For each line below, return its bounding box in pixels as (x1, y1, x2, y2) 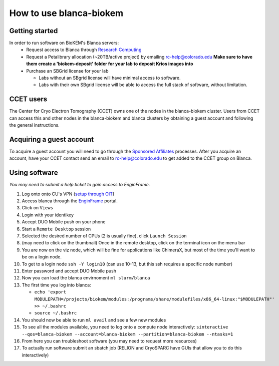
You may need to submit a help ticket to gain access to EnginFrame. (9, 182, 150, 188)
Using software (9, 168, 58, 177)
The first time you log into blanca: (22, 282, 91, 288)
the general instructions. (9, 122, 60, 128)
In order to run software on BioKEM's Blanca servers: (9, 40, 119, 46)
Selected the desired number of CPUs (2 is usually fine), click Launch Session (22, 233, 187, 239)
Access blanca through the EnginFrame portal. (22, 198, 118, 204)
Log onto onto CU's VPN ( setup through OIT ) (22, 191, 115, 197)
